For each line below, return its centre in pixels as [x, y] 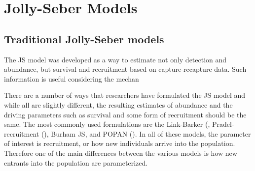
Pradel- [223, 124]
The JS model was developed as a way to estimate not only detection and [115, 59]
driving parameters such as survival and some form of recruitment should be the [125, 114]
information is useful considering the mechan [72, 78]
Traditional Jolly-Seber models [84, 39]
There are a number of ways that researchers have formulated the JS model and [125, 95]
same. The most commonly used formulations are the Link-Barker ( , [107, 124]
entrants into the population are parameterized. [76, 162]
